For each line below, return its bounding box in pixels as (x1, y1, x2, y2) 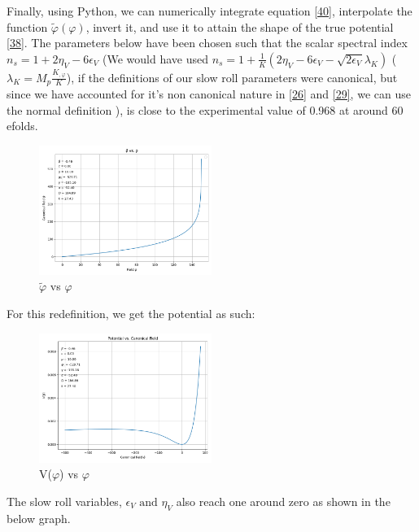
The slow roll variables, (7, 492, 122, 509)
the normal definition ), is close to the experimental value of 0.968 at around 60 (7, 101, 404, 118)
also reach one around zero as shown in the (176, 492, 391, 509)
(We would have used (103, 50, 208, 67)
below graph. (7, 509, 71, 526)
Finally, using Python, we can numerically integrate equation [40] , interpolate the (7, 2, 412, 19)
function (7, 18, 48, 35)
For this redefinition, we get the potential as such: (7, 304, 255, 321)
